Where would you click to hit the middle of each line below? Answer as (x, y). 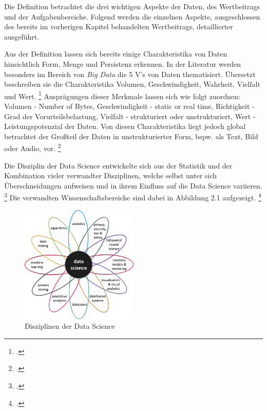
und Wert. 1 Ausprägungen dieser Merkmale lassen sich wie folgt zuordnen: (122, 95)
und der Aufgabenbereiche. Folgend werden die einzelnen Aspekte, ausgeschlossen (132, 16)
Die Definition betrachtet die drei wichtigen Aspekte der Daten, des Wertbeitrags (132, 6)
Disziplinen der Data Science (70, 326)
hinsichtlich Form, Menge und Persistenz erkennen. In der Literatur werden (123, 63)
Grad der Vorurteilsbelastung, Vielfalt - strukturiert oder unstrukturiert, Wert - (130, 116)
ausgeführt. (22, 36)
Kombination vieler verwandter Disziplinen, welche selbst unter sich (111, 175)
